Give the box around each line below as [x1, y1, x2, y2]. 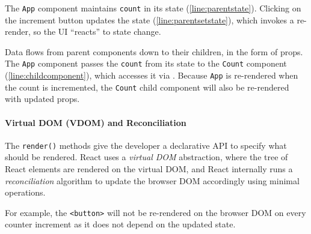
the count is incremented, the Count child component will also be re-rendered [5, 80, 289, 93]
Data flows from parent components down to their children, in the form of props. [5, 45, 303, 58]
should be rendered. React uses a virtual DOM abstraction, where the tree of [5, 151, 288, 163]
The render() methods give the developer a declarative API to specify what [5, 139, 287, 151]
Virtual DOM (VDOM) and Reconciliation [5, 116, 186, 128]
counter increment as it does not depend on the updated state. [5, 218, 236, 230]
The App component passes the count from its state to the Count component [5, 57, 287, 70]
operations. [5, 186, 46, 199]
